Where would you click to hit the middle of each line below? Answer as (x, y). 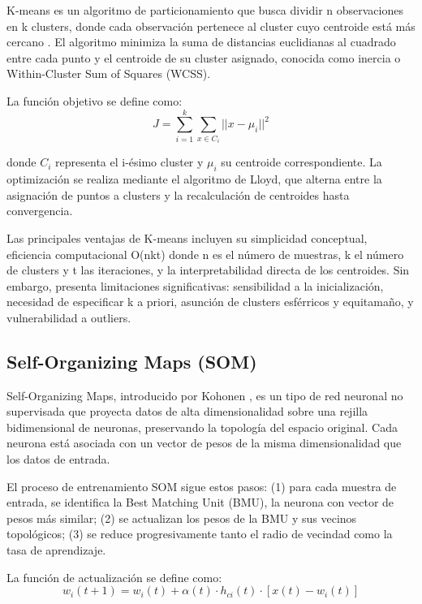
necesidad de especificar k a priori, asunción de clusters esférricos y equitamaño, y (210, 302)
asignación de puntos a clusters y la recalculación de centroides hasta (178, 194)
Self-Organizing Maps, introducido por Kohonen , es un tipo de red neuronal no (205, 395)
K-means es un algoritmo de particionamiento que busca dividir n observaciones (205, 10)
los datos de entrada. (58, 459)
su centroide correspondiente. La (301, 162)
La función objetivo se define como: (95, 100)
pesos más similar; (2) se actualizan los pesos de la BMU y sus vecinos (182, 518)
